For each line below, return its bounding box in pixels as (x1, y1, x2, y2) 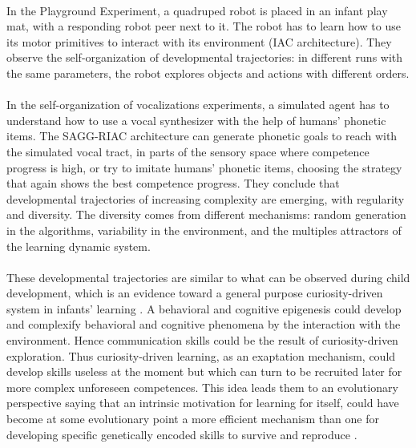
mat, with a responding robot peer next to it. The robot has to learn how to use (6, 18, 401, 34)
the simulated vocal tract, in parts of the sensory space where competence (6, 143, 370, 159)
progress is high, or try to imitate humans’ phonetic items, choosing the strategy (6, 159, 402, 176)
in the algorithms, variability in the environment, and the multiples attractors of (6, 221, 402, 238)
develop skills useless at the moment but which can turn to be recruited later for (6, 363, 402, 380)
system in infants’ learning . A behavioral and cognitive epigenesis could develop (6, 300, 402, 317)
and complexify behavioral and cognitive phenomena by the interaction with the (6, 316, 401, 333)
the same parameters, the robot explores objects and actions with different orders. (6, 64, 410, 81)
